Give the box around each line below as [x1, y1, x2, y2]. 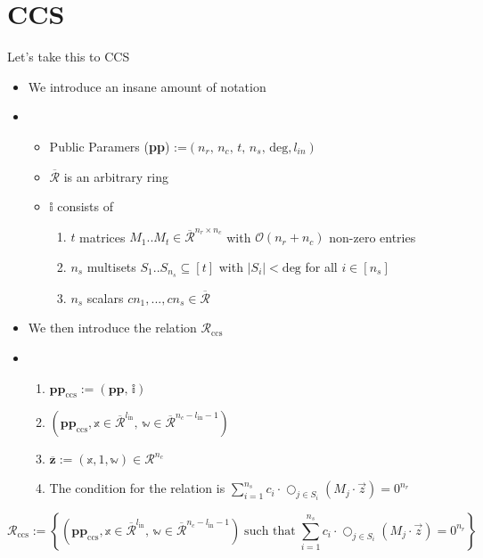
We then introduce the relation [28, 318, 197, 337]
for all [305, 258, 338, 275]
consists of [57, 197, 113, 216]
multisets [86, 258, 136, 275]
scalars [86, 288, 124, 307]
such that [244, 524, 296, 537]
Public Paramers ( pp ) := [49, 136, 187, 155]
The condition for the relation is [49, 479, 225, 497]
